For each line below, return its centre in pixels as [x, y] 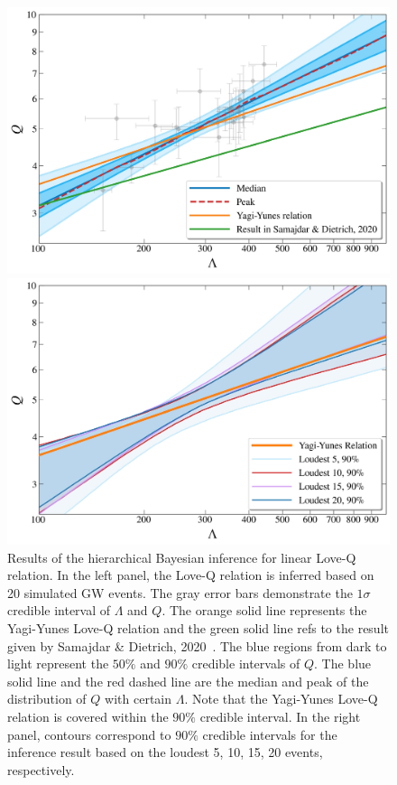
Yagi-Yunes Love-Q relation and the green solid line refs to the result [198, 628]
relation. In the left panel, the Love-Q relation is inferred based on [191, 575]
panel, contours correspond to [89, 734]
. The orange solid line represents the [264, 610]
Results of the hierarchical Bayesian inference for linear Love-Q [182, 557]
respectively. [41, 769]
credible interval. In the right [280, 716]
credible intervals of [246, 664]
